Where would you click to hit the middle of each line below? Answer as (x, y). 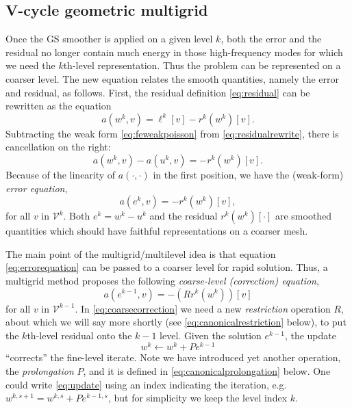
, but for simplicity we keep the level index (198, 398)
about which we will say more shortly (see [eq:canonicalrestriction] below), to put (176, 322)
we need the (30, 65)
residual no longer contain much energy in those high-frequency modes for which (174, 52)
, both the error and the (271, 39)
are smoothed (303, 216)
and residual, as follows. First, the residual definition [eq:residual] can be (158, 92)
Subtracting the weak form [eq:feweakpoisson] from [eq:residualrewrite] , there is (172, 133)
